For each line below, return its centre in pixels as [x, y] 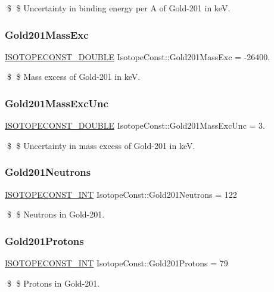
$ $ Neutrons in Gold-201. [56, 214]
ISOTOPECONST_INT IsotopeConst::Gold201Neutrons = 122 [121, 194]
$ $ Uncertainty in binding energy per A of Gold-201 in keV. [119, 8]
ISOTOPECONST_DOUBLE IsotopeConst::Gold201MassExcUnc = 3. [135, 125]
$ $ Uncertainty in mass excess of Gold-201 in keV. [101, 145]
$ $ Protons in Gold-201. [53, 283]
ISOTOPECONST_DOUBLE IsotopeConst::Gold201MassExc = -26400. [138, 56]
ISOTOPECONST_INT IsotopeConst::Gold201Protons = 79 [116, 263]
